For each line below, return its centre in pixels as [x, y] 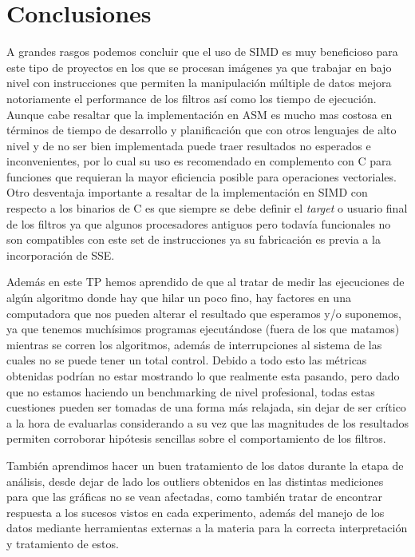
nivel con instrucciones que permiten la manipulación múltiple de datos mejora [199, 83]
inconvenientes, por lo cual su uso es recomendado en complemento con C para [199, 161]
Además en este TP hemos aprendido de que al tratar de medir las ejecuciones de [206, 282]
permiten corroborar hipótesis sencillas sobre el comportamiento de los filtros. [196, 438]
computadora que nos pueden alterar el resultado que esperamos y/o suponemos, [204, 313]
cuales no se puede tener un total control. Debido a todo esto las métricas [187, 360]
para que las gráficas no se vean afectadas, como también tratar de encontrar [195, 497]
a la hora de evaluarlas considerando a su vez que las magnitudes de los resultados [207, 422]
